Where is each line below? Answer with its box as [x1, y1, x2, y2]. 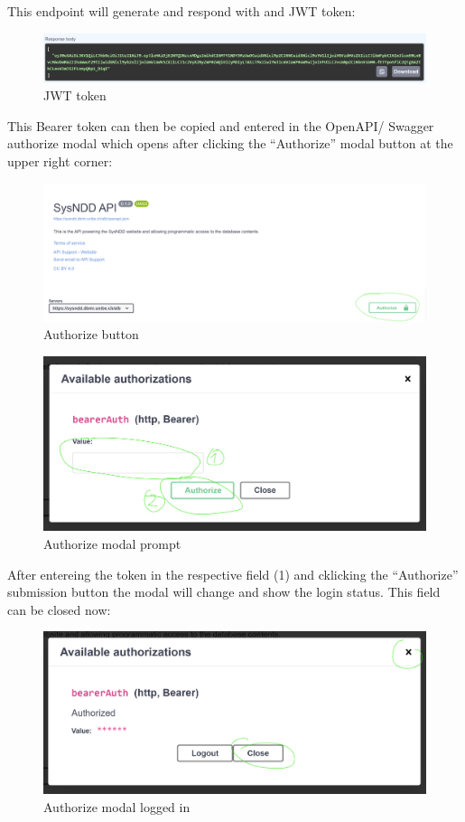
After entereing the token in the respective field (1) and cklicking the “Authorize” [7, 564, 459, 583]
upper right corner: [7, 152, 113, 171]
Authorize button [43, 325, 139, 344]
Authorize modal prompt [43, 534, 181, 553]
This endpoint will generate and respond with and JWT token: [7, 2, 356, 20]
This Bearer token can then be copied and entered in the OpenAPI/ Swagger [7, 116, 434, 135]
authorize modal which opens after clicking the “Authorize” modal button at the [7, 134, 453, 153]
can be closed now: [7, 600, 111, 619]
